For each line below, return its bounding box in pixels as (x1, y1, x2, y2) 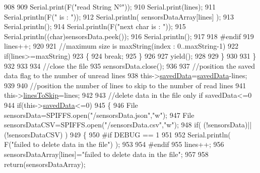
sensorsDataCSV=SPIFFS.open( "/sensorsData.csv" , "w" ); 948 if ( (4, 119, 201, 130)
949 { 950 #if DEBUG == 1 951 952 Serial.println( (70, 129, 231, 139)
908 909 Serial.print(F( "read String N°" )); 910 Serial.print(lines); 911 (4, 2, 216, 12)
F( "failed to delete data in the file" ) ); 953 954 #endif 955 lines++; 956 (4, 139, 224, 149)
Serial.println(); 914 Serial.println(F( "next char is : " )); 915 (4, 21, 186, 32)
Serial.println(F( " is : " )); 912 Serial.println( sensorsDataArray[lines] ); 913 (4, 11, 234, 22)
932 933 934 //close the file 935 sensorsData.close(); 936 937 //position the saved (4, 60, 255, 71)
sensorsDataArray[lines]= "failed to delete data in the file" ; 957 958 (4, 148, 209, 159)
